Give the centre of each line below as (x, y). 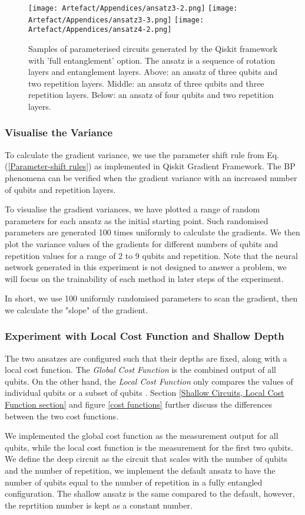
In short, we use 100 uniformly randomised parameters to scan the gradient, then (151, 298)
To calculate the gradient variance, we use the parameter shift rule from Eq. (142, 154)
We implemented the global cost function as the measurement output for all (142, 436)
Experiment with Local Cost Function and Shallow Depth (145, 336)
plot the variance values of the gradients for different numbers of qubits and (142, 243)
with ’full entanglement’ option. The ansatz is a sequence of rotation (152, 60)
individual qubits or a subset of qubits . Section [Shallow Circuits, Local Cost (145, 393)
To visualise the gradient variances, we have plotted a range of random (132, 209)
